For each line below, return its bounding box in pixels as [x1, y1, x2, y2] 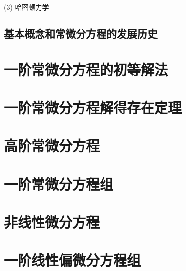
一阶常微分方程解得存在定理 [4, 97, 182, 117]
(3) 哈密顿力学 [4, 2, 49, 12]
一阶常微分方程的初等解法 [4, 59, 168, 79]
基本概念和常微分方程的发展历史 [4, 25, 158, 40]
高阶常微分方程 [4, 135, 100, 155]
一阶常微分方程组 [4, 174, 114, 194]
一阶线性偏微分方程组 [4, 250, 141, 270]
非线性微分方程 [4, 212, 100, 232]
